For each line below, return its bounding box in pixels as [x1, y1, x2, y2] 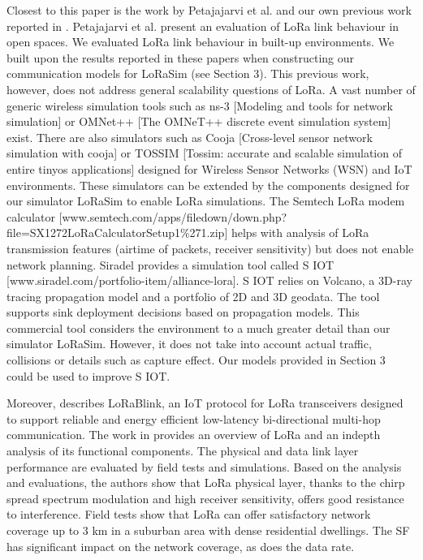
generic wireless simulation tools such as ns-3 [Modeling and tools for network [6, 97, 393, 114]
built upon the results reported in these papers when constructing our [6, 49, 355, 66]
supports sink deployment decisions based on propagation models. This [6, 304, 360, 321]
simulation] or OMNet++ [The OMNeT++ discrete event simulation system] [6, 113, 391, 130]
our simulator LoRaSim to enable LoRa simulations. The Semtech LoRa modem [6, 192, 405, 209]
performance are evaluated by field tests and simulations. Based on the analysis [6, 458, 402, 475]
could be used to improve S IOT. [6, 367, 170, 384]
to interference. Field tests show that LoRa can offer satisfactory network [6, 506, 371, 523]
